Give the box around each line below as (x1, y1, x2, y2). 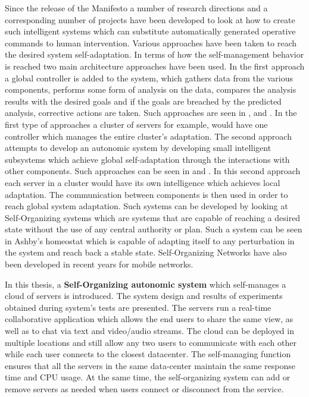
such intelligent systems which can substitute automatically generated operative (5, 25, 296, 37)
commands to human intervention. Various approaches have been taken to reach (5, 36, 296, 49)
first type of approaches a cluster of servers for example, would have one (5, 118, 268, 130)
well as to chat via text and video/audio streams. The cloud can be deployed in (5, 324, 294, 337)
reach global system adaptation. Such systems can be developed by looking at (5, 200, 288, 212)
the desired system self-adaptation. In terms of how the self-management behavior (5, 48, 304, 61)
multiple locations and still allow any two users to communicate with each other (5, 336, 296, 348)
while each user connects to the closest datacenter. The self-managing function (5, 348, 291, 360)
